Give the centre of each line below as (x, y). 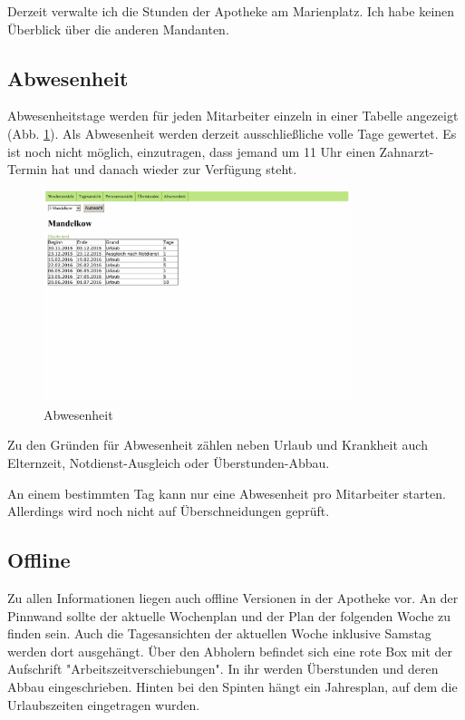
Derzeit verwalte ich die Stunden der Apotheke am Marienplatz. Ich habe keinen (231, 11)
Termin (27, 169)
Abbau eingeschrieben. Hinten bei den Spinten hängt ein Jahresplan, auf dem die (232, 687)
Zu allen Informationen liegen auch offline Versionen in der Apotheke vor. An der (233, 598)
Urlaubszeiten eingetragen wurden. (104, 704)
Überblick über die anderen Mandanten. (118, 29)
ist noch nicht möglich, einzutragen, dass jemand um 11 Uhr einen (191, 151)
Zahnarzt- (407, 151)
